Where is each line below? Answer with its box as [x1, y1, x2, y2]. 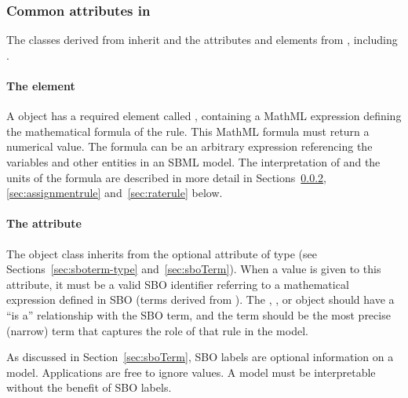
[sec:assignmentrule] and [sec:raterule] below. [6, 184, 223, 201]
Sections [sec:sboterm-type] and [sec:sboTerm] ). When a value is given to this [6, 261, 381, 277]
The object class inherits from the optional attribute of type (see [6, 245, 317, 261]
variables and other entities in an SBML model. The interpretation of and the [6, 153, 381, 170]
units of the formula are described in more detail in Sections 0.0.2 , [6, 169, 326, 185]
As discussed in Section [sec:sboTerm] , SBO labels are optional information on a [6, 349, 394, 365]
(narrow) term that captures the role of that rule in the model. [6, 322, 308, 338]
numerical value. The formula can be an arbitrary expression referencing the [6, 138, 373, 155]
